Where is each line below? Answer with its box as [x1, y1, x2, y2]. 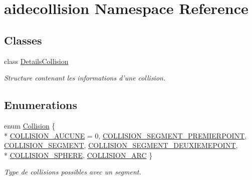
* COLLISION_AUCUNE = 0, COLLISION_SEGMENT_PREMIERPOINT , [4, 130, 247, 140]
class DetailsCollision [4, 55, 69, 66]
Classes [4, 32, 42, 47]
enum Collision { [4, 120, 56, 130]
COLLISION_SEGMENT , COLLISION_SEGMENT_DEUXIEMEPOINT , [4, 140, 238, 150]
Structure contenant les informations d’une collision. [4, 72, 166, 83]
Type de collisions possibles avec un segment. [4, 166, 141, 177]
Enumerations [4, 97, 78, 112]
